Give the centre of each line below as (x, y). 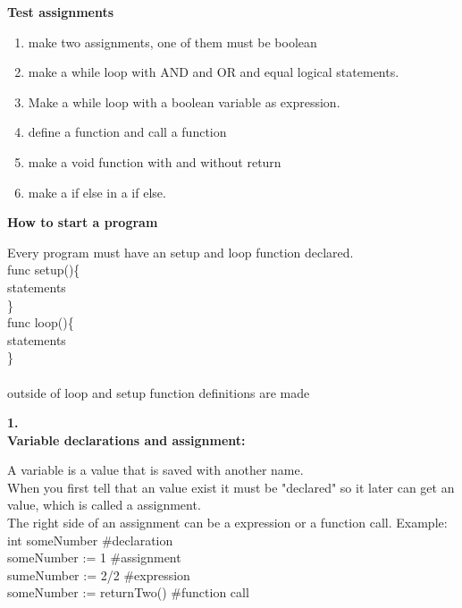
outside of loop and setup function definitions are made (159, 392)
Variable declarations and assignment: (126, 439)
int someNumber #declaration (90, 540)
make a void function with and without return (155, 161)
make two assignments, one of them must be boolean (172, 42)
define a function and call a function (127, 132)
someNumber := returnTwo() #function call (128, 592)
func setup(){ (44, 270)
